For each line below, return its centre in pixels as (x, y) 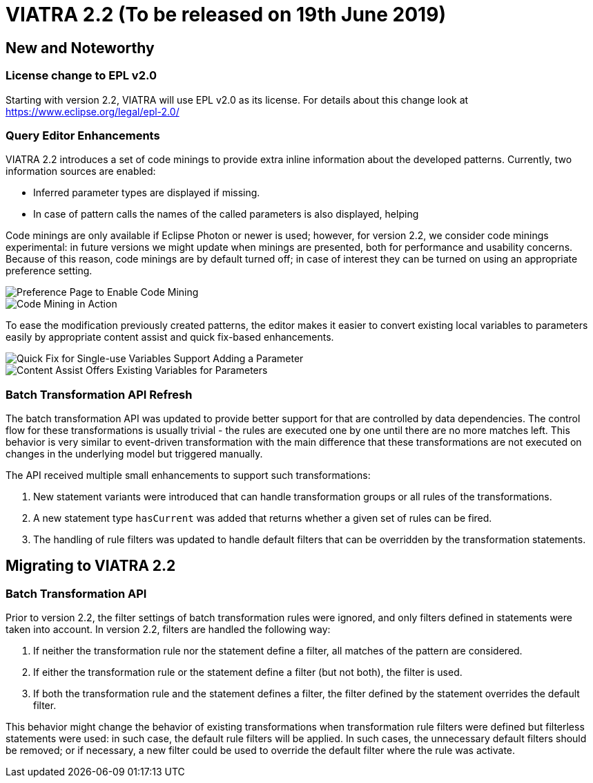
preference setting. (49, 271)
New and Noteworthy (80, 48)
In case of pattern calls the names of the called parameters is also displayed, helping (226, 214)
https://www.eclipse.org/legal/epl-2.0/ (93, 111)
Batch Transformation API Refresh (99, 394)
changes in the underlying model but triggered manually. (134, 454)
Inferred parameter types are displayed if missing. (147, 193)
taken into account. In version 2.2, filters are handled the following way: (168, 630)
